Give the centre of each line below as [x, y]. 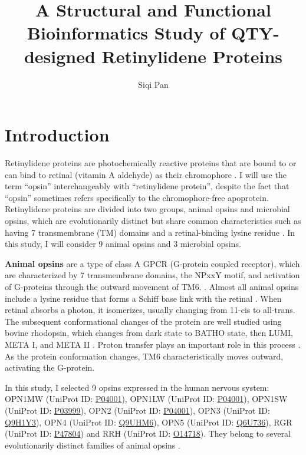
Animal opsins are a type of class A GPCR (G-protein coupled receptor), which [152, 263]
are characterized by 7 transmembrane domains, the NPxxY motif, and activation [152, 275]
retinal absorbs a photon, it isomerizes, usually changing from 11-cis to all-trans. [150, 310]
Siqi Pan [153, 84]
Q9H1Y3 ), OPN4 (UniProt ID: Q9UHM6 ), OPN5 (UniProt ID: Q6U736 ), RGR [149, 422]
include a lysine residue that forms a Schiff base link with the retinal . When [143, 298]
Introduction [57, 135]
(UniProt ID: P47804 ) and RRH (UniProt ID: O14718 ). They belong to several [148, 433]
